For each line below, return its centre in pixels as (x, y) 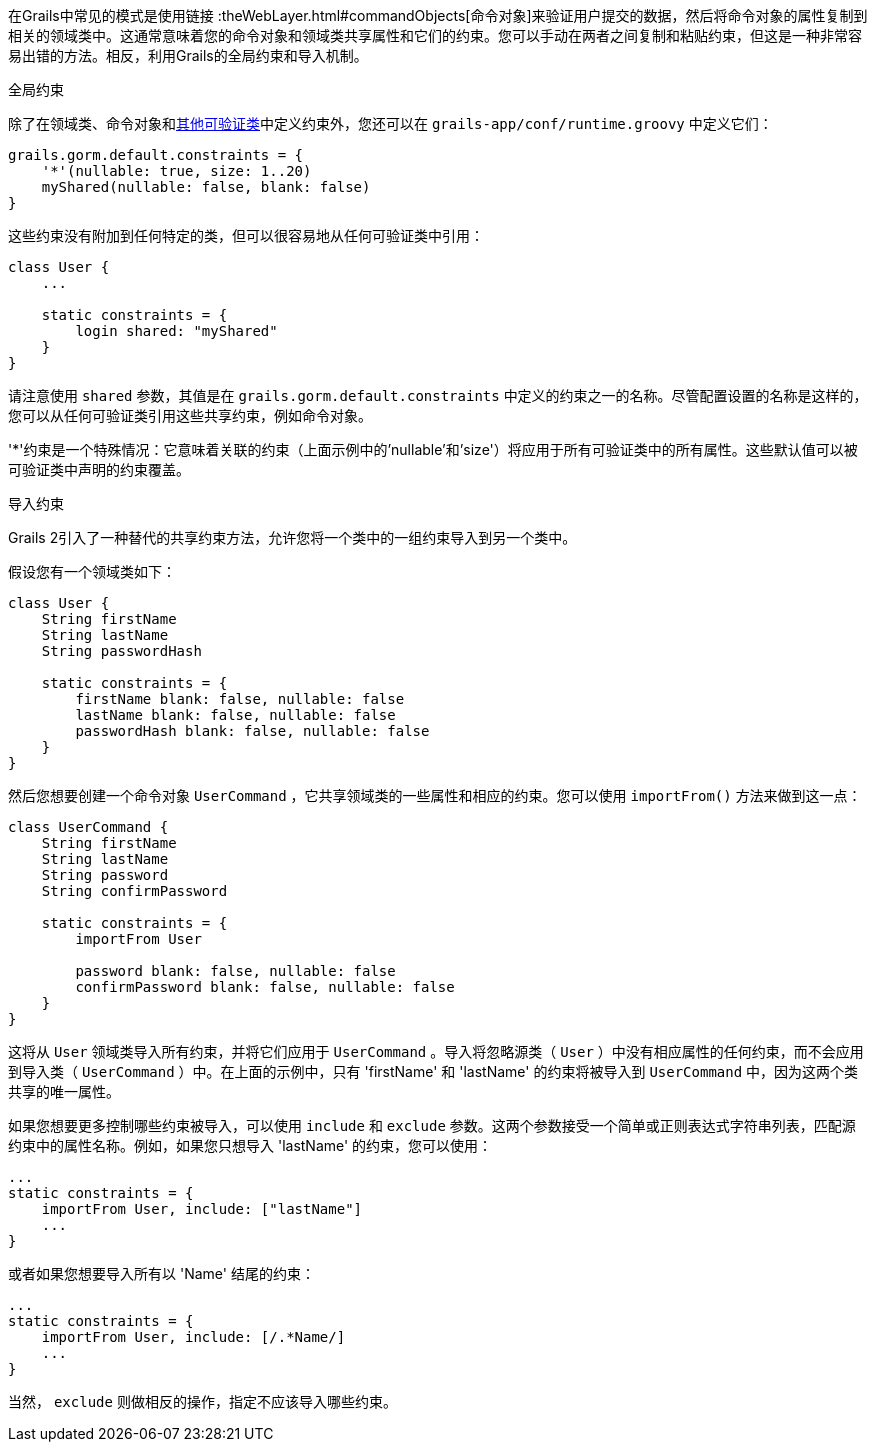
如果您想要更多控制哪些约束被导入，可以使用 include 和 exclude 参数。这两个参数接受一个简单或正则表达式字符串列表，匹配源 (432, 1125)
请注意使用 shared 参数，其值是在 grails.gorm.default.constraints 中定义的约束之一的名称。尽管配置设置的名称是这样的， (438, 395)
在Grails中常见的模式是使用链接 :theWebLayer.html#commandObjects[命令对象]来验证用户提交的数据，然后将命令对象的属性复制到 (438, 15)
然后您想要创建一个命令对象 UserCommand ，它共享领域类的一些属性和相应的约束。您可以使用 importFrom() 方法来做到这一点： (435, 795)
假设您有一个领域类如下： (92, 571)
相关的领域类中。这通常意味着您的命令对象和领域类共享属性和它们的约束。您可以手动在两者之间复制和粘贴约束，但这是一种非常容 (435, 35)
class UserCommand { (88, 827)
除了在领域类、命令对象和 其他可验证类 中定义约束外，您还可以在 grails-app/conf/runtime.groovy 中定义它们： (390, 123)
